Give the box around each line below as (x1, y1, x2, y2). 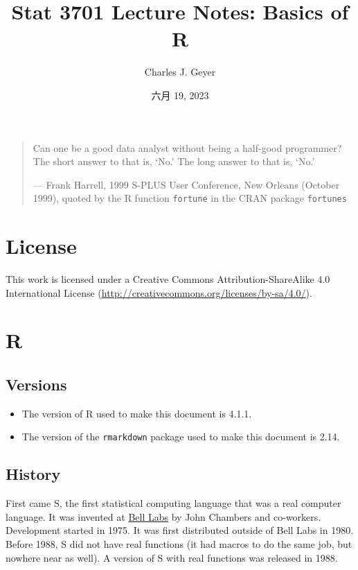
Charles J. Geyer (144, 64, 216, 79)
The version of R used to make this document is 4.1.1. (21, 406, 252, 420)
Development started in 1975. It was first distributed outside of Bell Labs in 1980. (6, 523, 354, 537)
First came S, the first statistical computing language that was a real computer (6, 496, 341, 510)
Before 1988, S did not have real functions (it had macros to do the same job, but (6, 537, 352, 551)
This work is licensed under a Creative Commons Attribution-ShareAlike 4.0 (6, 272, 330, 286)
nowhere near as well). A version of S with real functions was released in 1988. (6, 550, 338, 564)
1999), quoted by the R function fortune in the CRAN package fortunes (33, 191, 347, 205)
